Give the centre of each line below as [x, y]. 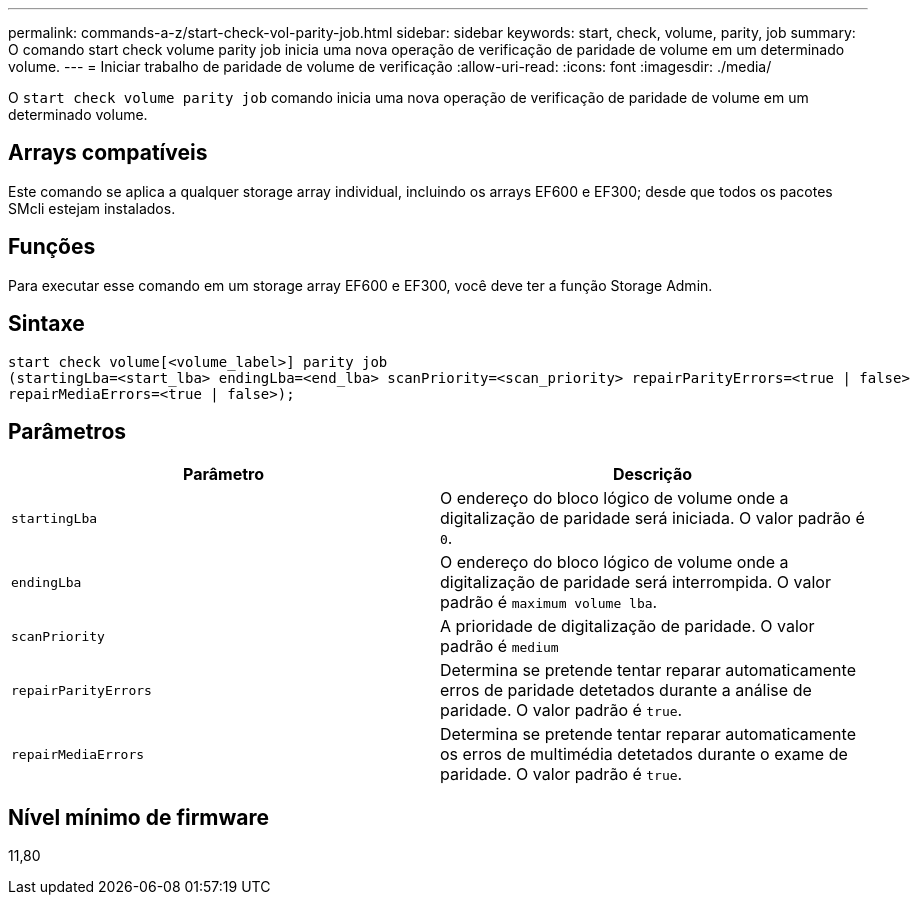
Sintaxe [46, 324]
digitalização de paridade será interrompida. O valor [635, 582]
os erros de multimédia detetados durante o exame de [644, 754]
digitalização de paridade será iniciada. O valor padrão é [652, 518]
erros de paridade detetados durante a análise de [626, 690]
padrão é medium [499, 646]
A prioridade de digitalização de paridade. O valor [627, 626]
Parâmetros [67, 431]
